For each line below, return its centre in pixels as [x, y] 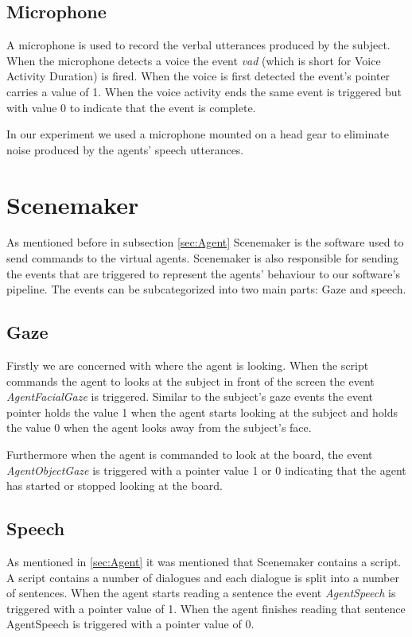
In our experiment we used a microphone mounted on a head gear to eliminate [198, 134]
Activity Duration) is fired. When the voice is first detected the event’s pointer [198, 76]
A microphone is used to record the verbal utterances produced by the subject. [198, 45]
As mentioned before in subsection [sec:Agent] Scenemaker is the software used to [205, 242]
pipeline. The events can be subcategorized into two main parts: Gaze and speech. [206, 289]
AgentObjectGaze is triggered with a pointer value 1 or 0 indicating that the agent [206, 470]
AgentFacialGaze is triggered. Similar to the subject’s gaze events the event [190, 396]
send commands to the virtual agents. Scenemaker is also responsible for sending [203, 258]
